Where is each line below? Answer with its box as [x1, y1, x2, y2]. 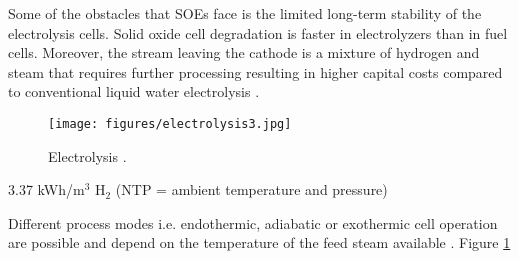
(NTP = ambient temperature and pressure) [115, 179, 388, 200]
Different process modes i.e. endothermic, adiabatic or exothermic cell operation [8, 212, 498, 233]
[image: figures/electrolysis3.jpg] [48, 116, 292, 131]
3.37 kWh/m [8, 179, 85, 200]
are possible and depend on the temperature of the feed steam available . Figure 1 [8, 232, 511, 253]
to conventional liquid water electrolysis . [8, 81, 260, 102]
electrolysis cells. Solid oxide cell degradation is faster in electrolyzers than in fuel [8, 22, 508, 43]
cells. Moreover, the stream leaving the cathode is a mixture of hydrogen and [8, 42, 480, 63]
